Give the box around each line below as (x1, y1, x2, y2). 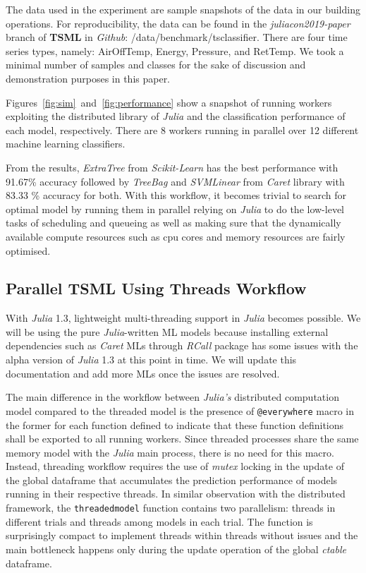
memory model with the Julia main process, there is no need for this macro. (6, 445, 334, 459)
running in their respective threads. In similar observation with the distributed (6, 486, 346, 501)
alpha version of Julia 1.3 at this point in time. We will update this (6, 352, 297, 367)
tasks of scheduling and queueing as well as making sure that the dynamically (6, 215, 341, 230)
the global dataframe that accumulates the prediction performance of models (6, 472, 338, 487)
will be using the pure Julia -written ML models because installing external (6, 324, 329, 339)
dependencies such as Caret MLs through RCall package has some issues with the (6, 338, 358, 353)
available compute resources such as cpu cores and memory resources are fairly (6, 229, 346, 243)
